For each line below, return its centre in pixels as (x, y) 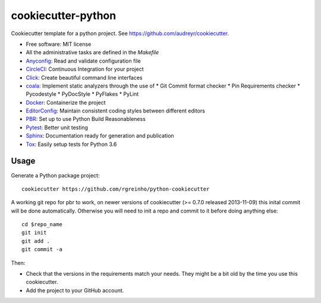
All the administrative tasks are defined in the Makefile (92, 52)
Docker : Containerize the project (66, 102)
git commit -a (42, 249)
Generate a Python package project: (55, 175)
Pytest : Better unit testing (57, 127)
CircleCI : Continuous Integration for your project (85, 69)
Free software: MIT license (59, 44)
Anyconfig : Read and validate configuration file (83, 61)
